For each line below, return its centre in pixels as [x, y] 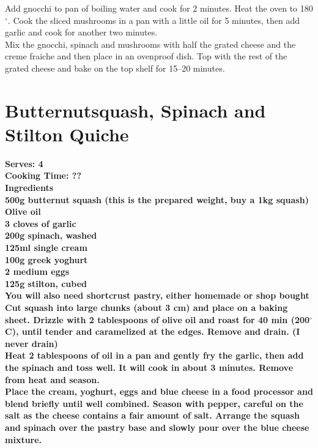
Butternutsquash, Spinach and [135, 110]
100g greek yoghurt [46, 259]
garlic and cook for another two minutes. [81, 32]
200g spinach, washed [51, 235]
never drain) [31, 343]
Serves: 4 [24, 163]
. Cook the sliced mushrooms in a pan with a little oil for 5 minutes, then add [153, 20]
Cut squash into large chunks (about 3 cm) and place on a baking [146, 307]
